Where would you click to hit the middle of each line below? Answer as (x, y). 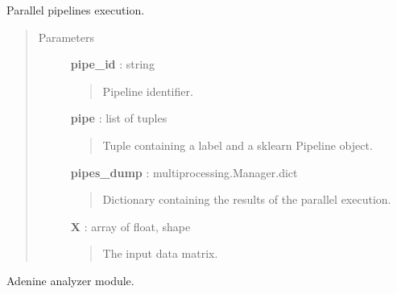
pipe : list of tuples (119, 118)
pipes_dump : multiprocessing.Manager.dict (184, 172)
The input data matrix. (160, 253)
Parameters (66, 37)
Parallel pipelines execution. (76, 10)
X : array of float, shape (130, 226)
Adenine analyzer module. (70, 280)
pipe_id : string (112, 64)
